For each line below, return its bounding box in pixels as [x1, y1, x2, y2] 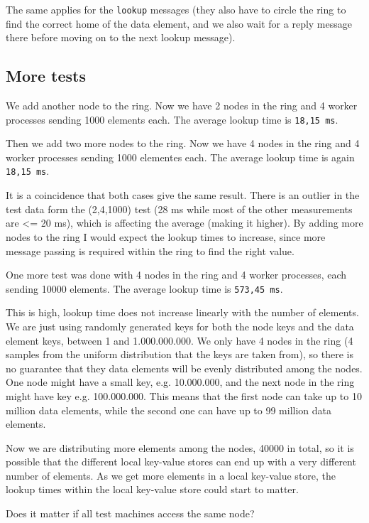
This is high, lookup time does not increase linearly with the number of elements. [6, 305, 359, 320]
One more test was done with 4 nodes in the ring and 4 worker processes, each [6, 267, 347, 282]
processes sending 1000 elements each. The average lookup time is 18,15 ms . [6, 112, 338, 126]
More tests [6, 65, 86, 87]
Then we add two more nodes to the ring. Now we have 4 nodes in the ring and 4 [6, 136, 360, 151]
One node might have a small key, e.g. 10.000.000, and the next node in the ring [6, 374, 355, 389]
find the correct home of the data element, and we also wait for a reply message [6, 16, 352, 31]
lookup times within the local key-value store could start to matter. [6, 482, 299, 497]
